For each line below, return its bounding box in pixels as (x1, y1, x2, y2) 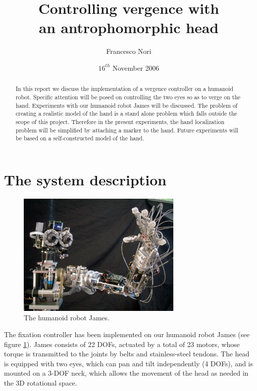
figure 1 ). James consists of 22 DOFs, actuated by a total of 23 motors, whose (4, 339, 240, 349)
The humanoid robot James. (24, 312, 109, 323)
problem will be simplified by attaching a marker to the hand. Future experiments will (15, 126, 239, 134)
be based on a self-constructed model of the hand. (15, 134, 144, 142)
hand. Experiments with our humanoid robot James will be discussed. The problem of (15, 101, 238, 109)
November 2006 (112, 62, 159, 73)
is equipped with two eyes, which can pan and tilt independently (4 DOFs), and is (4, 358, 253, 368)
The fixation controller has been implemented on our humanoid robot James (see (4, 329, 250, 339)
